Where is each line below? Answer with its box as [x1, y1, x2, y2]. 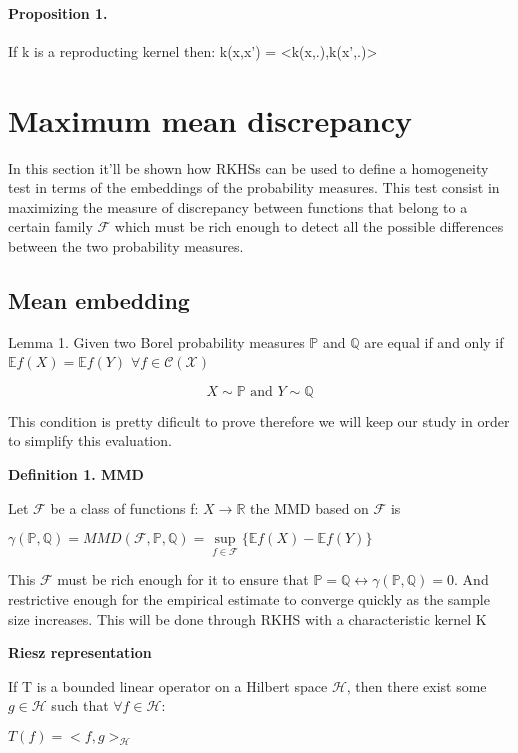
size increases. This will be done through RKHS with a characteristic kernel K [8, 608, 487, 629]
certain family [8, 216, 93, 237]
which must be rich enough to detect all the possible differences [114, 216, 504, 237]
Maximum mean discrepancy [8, 99, 412, 140]
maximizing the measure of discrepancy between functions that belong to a [8, 196, 468, 217]
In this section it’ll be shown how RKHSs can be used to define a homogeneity [8, 157, 489, 178]
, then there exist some [346, 675, 487, 696]
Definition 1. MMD [8, 464, 144, 485]
